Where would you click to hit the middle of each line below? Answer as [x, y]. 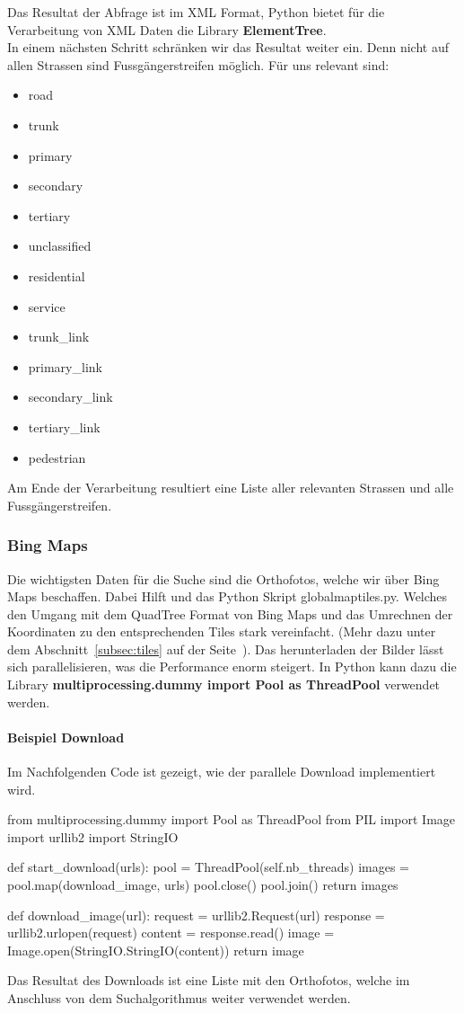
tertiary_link [64, 427]
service [47, 306]
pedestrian [57, 457]
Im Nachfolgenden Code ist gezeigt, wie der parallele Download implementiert [222, 772]
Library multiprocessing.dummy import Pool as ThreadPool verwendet [224, 684]
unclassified [60, 246]
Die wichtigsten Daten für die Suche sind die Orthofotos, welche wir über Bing [223, 578]
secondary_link [70, 397]
